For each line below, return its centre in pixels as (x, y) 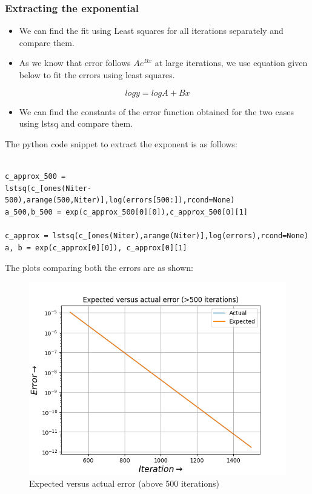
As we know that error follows (75, 63)
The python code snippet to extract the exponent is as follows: (121, 143)
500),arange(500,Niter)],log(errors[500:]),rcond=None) (120, 200)
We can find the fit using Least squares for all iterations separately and (151, 31)
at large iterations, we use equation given (231, 63)
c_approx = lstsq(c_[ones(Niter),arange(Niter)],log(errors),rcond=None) (157, 235)
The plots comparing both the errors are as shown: (99, 268)
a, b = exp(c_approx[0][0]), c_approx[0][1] (96, 248)
